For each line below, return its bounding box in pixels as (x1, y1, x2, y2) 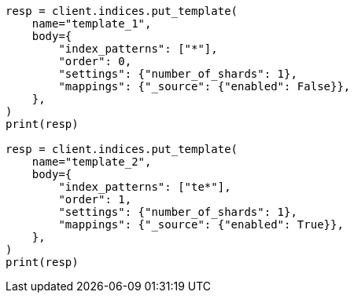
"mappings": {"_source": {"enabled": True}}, (58, 218, 344, 231)
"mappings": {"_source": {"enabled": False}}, (58, 80, 351, 93)
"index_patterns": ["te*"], (58, 180, 231, 193)
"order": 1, (58, 193, 132, 206)
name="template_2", (31, 155, 152, 168)
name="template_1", (31, 17, 152, 30)
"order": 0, (58, 55, 132, 67)
